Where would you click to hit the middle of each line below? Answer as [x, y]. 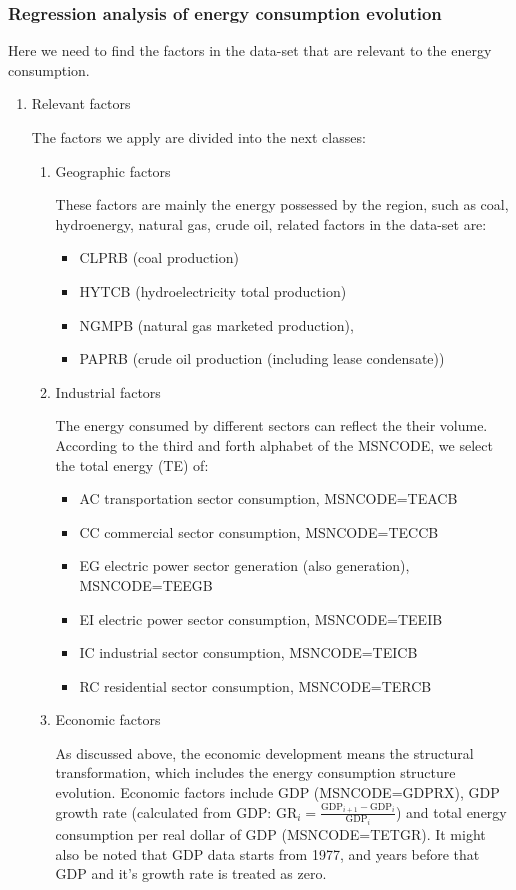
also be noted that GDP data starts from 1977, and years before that [267, 853]
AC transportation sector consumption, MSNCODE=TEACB [268, 498]
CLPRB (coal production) [159, 257]
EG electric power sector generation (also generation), [244, 565]
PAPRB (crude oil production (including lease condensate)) [262, 358]
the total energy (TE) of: [132, 464]
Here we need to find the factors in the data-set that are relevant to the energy [250, 50]
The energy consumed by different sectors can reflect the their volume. [271, 425]
